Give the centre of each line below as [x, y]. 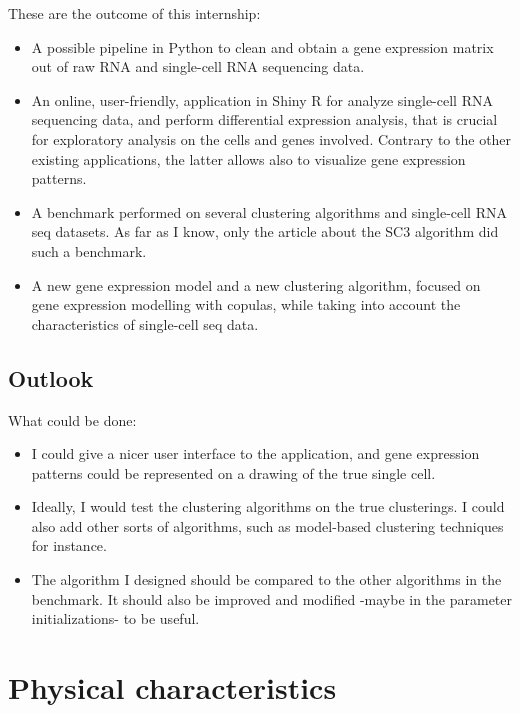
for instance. [69, 545]
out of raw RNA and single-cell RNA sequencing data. [198, 66]
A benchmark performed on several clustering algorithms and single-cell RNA [269, 211]
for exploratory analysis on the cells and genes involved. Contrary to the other [271, 138]
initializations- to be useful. [115, 618]
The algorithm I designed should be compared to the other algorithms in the [266, 579]
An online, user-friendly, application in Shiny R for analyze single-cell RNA [262, 99]
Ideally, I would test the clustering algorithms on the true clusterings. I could [268, 506]
